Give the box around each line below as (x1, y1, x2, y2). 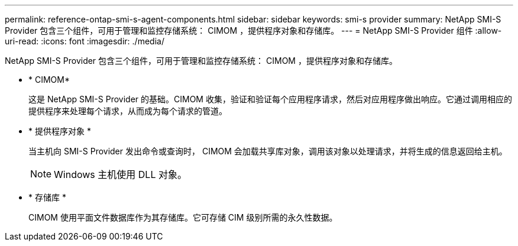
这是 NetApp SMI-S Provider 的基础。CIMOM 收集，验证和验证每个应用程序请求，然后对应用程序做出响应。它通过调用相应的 (28, 94, 512, 104)
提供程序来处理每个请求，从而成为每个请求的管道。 (28, 106, 227, 116)
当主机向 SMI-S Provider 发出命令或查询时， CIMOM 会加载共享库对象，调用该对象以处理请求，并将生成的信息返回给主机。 (28, 146, 507, 156)
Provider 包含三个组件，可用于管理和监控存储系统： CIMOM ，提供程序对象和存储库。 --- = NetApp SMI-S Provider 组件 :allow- (5, 25, 502, 35)
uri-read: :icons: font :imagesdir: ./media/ (5, 36, 164, 46)
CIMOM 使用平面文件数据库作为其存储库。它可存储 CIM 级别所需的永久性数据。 (28, 212, 338, 222)
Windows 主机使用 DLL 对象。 (54, 169, 187, 180)
